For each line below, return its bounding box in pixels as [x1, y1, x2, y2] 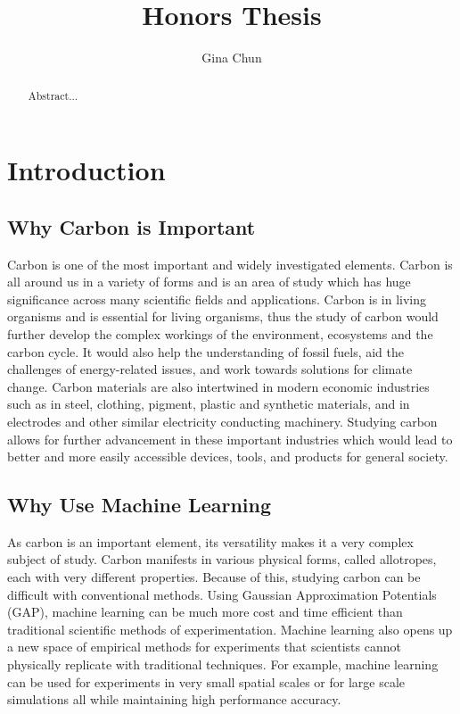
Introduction [7, 152, 166, 188]
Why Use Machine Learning [7, 491, 272, 519]
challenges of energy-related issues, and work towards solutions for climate [7, 360, 413, 378]
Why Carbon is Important [7, 212, 256, 240]
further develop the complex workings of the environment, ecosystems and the [7, 324, 433, 343]
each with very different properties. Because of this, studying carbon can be [7, 568, 421, 586]
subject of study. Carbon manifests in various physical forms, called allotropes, [7, 550, 437, 569]
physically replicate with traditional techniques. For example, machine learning [7, 655, 439, 674]
